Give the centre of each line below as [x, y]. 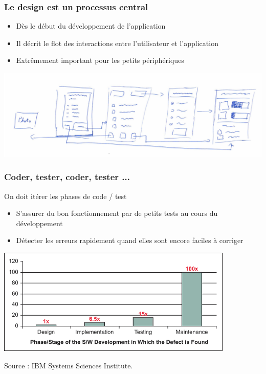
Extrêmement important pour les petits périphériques [100, 60]
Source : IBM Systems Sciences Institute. [69, 365]
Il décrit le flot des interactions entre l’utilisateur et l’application [117, 43]
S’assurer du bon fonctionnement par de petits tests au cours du [117, 213]
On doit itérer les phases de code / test [65, 196]
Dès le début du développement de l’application [91, 26]
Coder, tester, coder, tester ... [67, 177]
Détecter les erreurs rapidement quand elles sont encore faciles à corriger [130, 240]
